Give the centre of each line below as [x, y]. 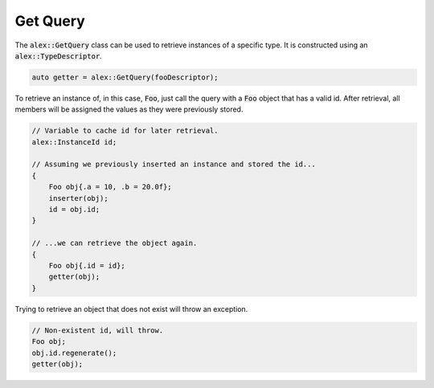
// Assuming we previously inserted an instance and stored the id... [174, 164]
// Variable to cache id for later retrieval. [125, 131]
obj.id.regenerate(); [74, 353]
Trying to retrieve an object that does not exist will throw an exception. [131, 308]
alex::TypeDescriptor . [58, 55]
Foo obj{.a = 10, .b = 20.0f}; [110, 187]
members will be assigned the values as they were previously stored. [129, 109]
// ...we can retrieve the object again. [115, 243]
